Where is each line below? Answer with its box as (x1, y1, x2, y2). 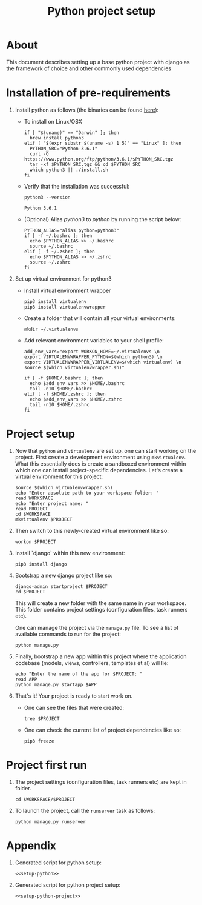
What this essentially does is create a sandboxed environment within (15, 459, 186, 467)
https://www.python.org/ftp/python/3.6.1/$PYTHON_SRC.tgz (24, 156, 174, 162)
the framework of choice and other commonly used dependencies (6, 65, 171, 72)
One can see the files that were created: (24, 704, 125, 711)
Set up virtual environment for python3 (15, 275, 112, 282)
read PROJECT (15, 506, 48, 512)
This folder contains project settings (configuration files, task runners (15, 606, 188, 613)
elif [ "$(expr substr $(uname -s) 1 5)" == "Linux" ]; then (24, 140, 181, 146)
